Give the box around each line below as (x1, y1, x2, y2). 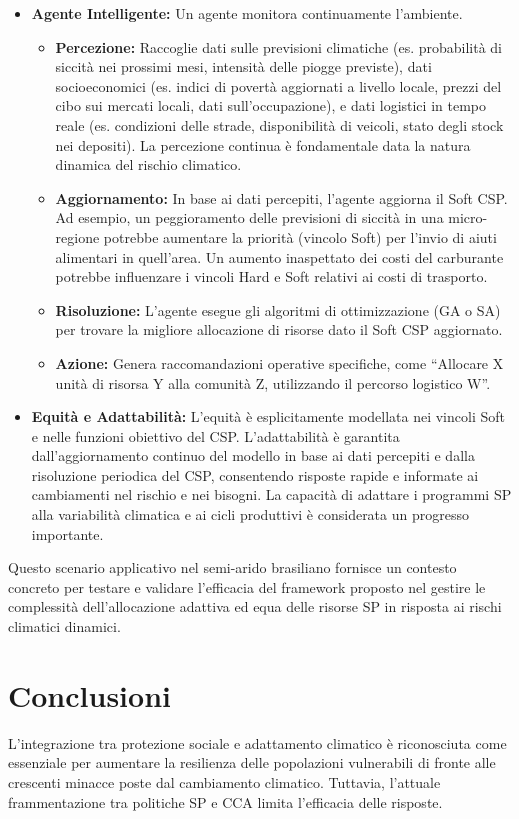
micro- (448, 207, 488, 228)
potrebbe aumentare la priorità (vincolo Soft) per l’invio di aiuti (103, 226, 497, 247)
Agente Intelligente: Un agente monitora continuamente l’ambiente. (31, 3, 463, 23)
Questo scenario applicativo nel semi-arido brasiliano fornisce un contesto (8, 557, 457, 578)
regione (55, 226, 100, 247)
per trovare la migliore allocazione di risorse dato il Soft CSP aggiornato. (55, 319, 503, 340)
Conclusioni (8, 674, 171, 715)
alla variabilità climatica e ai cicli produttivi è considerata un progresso (31, 504, 469, 525)
